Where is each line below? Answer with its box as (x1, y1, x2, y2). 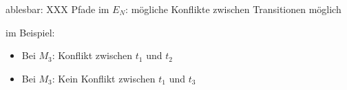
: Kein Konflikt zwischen (52, 71, 156, 85)
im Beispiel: (6, 25, 55, 39)
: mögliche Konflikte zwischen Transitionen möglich (125, 2, 341, 16)
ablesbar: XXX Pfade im (6, 2, 109, 16)
